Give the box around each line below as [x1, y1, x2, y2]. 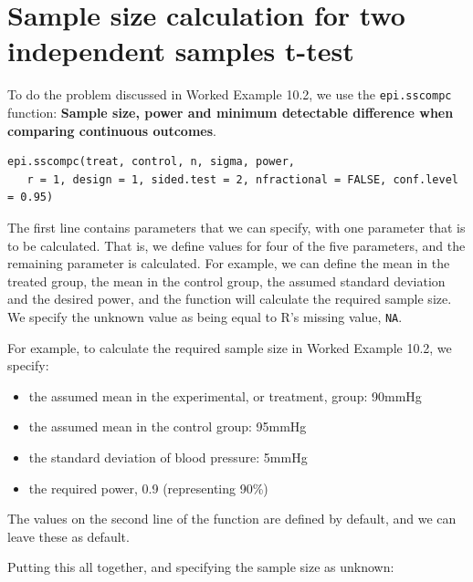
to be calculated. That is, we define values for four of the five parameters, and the [7, 235, 466, 255]
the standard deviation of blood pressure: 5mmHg [28, 447, 308, 466]
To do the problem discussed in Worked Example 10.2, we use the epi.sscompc [7, 85, 452, 104]
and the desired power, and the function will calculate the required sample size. [7, 289, 452, 308]
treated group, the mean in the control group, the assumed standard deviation [7, 271, 446, 290]
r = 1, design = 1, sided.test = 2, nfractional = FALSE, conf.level [26, 172, 458, 186]
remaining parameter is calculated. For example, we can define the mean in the [7, 254, 450, 273]
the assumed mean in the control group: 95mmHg [28, 417, 307, 436]
